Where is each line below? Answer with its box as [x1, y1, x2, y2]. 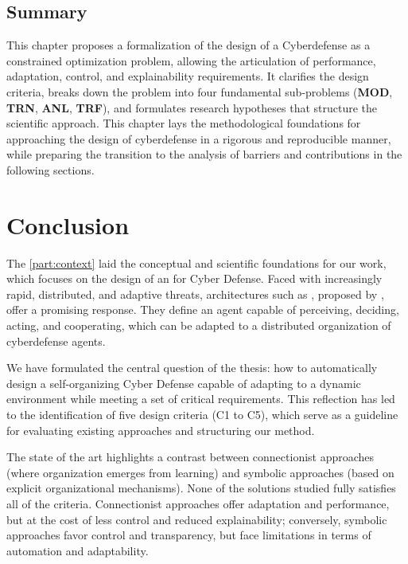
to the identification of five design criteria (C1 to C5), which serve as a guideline [6, 406, 398, 423]
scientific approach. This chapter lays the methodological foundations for [6, 115, 361, 131]
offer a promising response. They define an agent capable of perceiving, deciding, [6, 301, 399, 318]
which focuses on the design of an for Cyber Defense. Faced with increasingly [6, 270, 383, 287]
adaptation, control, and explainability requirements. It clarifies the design [6, 68, 369, 84]
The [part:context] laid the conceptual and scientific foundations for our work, [6, 254, 387, 271]
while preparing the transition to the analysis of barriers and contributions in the [6, 146, 402, 163]
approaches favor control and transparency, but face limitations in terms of [6, 527, 371, 543]
